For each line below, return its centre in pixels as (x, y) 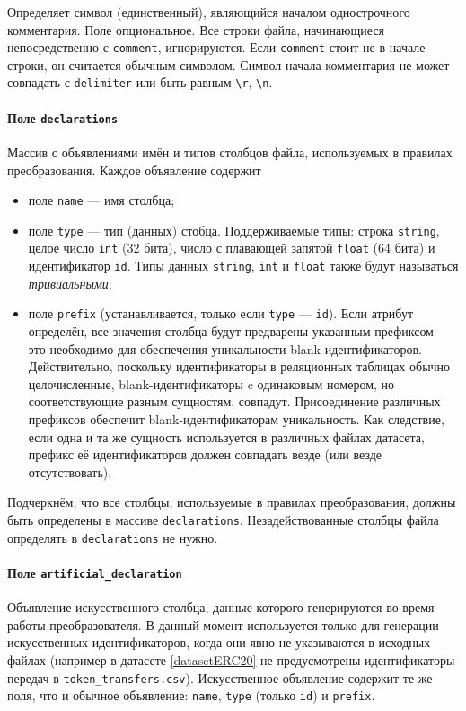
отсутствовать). (70, 471)
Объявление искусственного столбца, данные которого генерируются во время (221, 607)
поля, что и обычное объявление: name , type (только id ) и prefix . (191, 695)
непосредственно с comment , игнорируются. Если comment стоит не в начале (216, 47)
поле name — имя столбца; (101, 200)
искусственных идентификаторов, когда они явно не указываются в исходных (219, 642)
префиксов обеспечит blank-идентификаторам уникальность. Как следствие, (236, 418)
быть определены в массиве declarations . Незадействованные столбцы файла (223, 519)
